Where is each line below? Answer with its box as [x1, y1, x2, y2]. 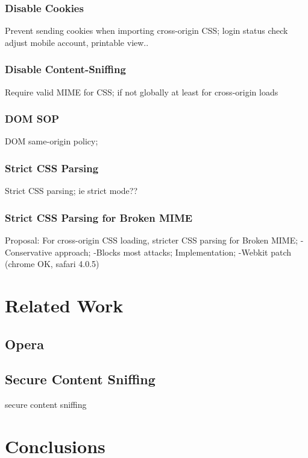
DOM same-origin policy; [5, 135, 98, 147]
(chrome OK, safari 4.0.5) [5, 257, 99, 270]
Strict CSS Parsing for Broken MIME [5, 210, 193, 225]
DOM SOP [5, 111, 60, 126]
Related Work [5, 293, 124, 318]
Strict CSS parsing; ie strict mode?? [5, 184, 137, 197]
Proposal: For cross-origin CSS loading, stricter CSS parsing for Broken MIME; [5, 234, 298, 247]
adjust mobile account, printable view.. [5, 36, 149, 48]
